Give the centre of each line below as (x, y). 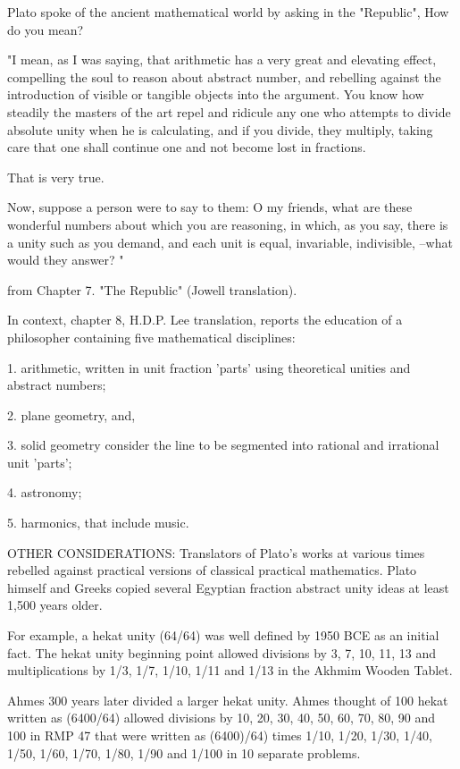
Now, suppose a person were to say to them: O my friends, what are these (210, 207)
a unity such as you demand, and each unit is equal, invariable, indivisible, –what (230, 242)
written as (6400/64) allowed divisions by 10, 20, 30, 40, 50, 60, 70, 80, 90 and (221, 718)
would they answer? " (66, 260)
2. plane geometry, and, (71, 414)
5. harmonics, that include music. (98, 523)
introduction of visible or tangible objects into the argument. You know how (216, 94)
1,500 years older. (55, 605)
